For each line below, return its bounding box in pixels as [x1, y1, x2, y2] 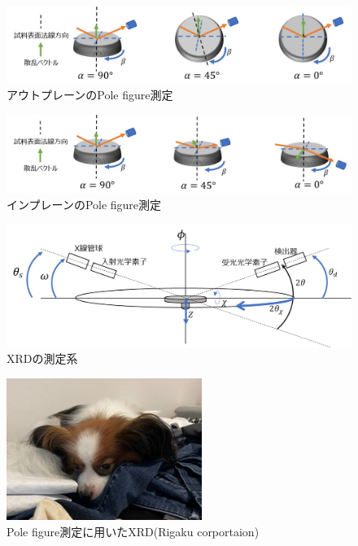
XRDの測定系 [7, 350, 78, 367]
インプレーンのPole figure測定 [7, 196, 162, 213]
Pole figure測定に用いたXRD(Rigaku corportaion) [7, 522, 260, 539]
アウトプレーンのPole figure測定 [7, 86, 173, 103]
